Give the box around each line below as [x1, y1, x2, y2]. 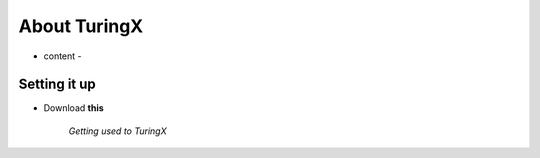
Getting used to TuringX [68, 125, 167, 137]
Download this [43, 102, 104, 114]
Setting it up [18, 76, 97, 93]
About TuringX [18, 15, 144, 37]
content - [43, 50, 82, 62]
